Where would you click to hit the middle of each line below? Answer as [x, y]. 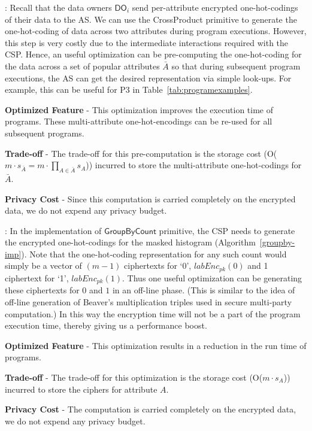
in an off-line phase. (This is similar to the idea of [204, 290]
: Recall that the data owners [58, 7]
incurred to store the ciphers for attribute [81, 389]
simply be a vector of [43, 265]
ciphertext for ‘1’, [37, 277]
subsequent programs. [45, 133]
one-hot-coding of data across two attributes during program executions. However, [156, 31]
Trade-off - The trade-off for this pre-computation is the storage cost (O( [141, 153]
